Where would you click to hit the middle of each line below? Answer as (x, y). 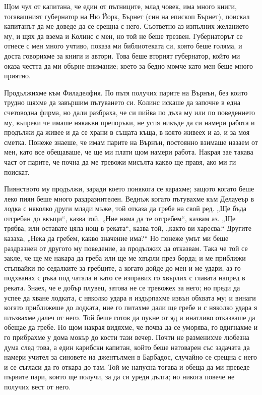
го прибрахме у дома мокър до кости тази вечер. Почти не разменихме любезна (127, 337)
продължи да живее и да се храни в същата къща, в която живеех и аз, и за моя (127, 132)
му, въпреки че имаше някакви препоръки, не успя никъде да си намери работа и (129, 122)
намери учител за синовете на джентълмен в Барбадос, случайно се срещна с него (131, 357)
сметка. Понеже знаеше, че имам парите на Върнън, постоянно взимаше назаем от (131, 142)
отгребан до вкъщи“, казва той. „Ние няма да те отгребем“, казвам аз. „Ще (120, 218)
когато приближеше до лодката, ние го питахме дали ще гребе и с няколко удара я (131, 307)
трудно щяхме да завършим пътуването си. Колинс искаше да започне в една (122, 102)
